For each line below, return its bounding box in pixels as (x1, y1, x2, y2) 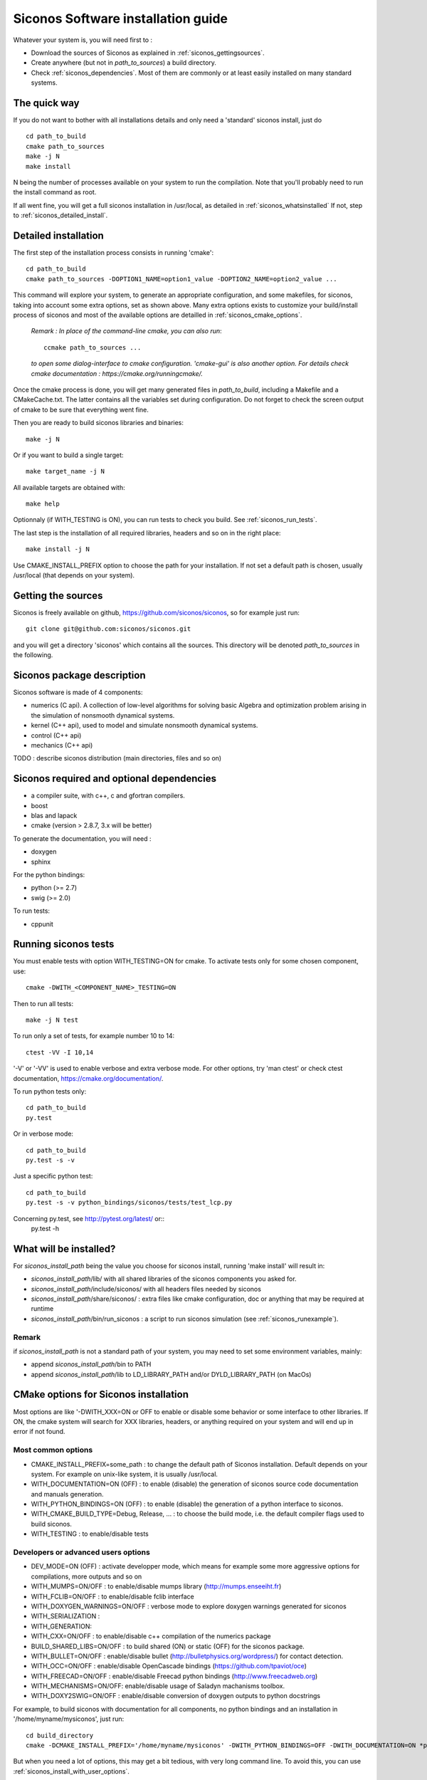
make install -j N (26, 545, 90, 553)
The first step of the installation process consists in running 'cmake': (13, 248, 213, 257)
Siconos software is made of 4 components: (13, 688, 143, 697)
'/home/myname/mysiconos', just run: (13, 1714, 125, 1723)
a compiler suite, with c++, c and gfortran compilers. (31, 791, 185, 800)
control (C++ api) (31, 731, 82, 740)
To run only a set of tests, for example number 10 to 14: (13, 1032, 174, 1040)
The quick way (13, 97, 80, 109)
